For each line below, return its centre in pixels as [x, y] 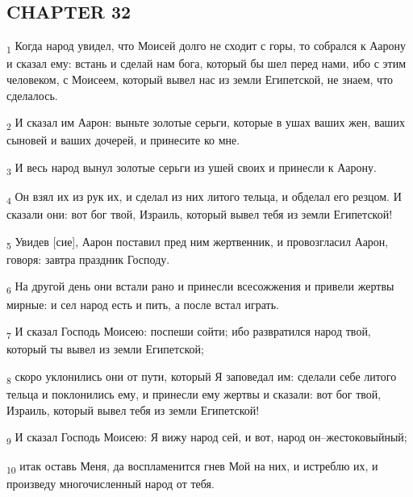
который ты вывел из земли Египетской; [105, 349]
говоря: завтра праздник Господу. [88, 259]
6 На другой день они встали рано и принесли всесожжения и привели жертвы [200, 287]
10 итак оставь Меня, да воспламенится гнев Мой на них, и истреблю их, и [192, 467]
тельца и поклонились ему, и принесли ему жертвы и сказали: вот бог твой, [194, 393]
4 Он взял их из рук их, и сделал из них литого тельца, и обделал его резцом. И [204, 197]
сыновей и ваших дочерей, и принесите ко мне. [123, 140]
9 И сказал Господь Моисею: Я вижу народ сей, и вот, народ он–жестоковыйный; [207, 438]
